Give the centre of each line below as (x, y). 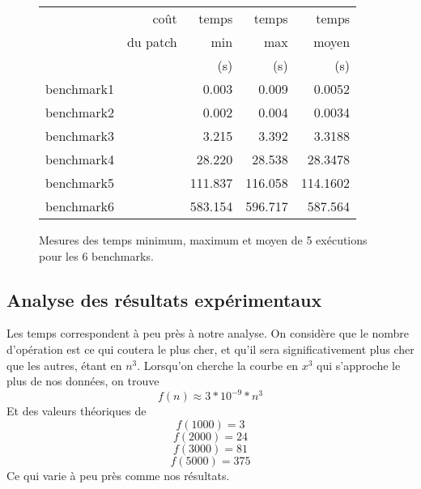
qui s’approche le (359, 365)
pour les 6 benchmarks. (96, 255)
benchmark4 (80, 159)
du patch (152, 42)
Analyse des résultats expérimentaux (164, 299)
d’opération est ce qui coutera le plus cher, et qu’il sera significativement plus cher (210, 349)
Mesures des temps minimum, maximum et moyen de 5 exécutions (203, 240)
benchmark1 (80, 89)
